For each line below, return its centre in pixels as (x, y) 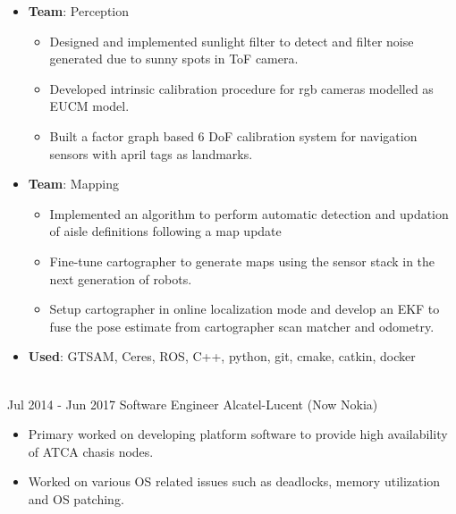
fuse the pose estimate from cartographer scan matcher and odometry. (242, 326)
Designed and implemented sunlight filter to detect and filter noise (232, 41)
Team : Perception (79, 11)
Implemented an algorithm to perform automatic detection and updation (249, 213)
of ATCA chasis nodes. (91, 451)
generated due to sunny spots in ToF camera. (174, 59)
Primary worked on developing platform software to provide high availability (238, 434)
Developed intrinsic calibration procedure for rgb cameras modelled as (241, 88)
